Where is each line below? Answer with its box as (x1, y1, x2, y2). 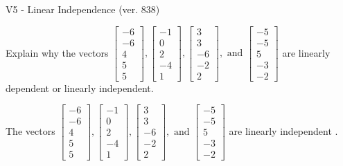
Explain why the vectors (6, 45, 109, 59)
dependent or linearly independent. (6, 80, 154, 95)
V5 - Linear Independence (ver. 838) (6, 2, 160, 16)
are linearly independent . (229, 123, 338, 138)
